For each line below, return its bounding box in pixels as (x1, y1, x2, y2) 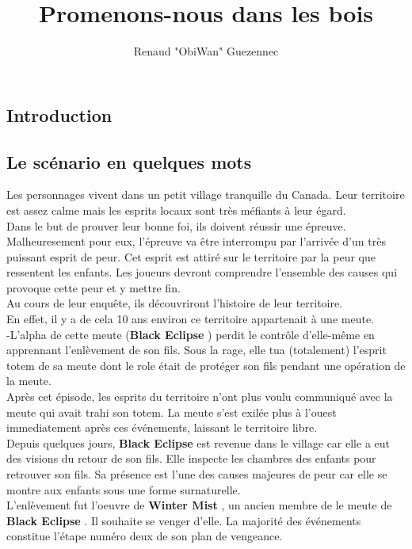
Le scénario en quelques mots (6, 149, 252, 173)
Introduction (6, 102, 113, 127)
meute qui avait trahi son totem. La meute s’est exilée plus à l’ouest (6, 403, 337, 420)
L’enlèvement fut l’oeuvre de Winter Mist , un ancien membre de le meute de (6, 497, 392, 513)
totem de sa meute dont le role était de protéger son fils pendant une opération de (6, 356, 406, 373)
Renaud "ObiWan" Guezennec (133, 43, 279, 59)
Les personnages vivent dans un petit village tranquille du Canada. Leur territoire (6, 186, 405, 203)
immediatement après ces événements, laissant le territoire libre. (6, 419, 318, 436)
